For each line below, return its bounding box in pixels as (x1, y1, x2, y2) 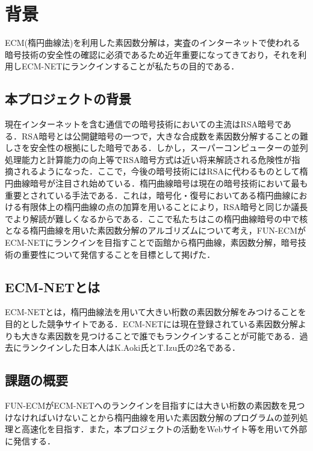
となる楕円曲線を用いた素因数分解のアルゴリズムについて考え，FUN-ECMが (5, 224, 306, 237)
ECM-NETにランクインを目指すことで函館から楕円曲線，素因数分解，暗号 (5, 236, 298, 249)
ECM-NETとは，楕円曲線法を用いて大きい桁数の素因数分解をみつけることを (5, 305, 306, 318)
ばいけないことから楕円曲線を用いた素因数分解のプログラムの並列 (38, 411, 300, 423)
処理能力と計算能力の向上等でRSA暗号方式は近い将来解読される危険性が (5, 153, 292, 165)
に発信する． (5, 434, 55, 447)
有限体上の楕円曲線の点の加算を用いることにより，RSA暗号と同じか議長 (21, 200, 308, 213)
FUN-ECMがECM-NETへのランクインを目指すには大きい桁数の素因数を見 (5, 399, 297, 412)
